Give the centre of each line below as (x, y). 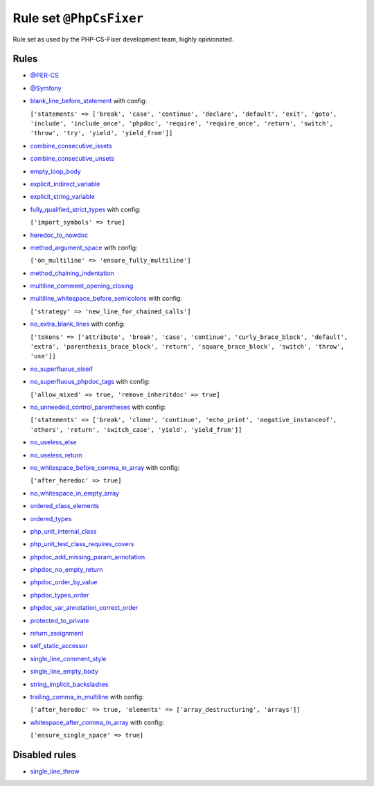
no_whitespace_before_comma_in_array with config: (105, 467)
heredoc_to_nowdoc (59, 235)
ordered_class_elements (65, 506)
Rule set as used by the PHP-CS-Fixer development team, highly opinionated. (123, 39)
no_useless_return (56, 455)
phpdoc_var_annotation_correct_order (84, 608)
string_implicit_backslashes (69, 684)
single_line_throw (55, 771)
